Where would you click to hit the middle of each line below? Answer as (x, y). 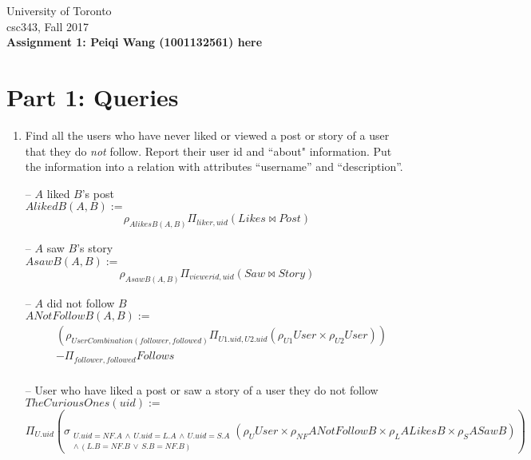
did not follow (81, 302)
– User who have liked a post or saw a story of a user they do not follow (202, 389)
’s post (98, 193)
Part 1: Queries (93, 96)
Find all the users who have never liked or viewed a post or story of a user (207, 135)
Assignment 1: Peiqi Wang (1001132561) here (135, 42)
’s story (95, 248)
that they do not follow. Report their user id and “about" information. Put (208, 151)
